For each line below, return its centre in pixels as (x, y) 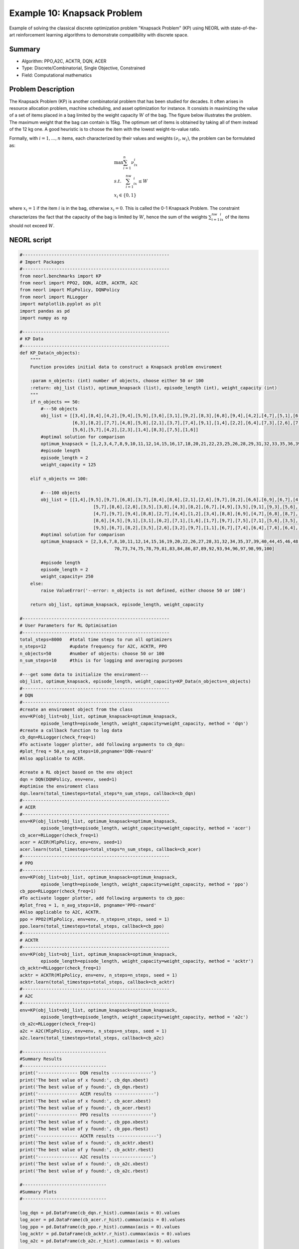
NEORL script (30, 240)
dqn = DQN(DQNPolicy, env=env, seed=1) (68, 779)
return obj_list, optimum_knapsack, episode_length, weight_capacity (117, 604)
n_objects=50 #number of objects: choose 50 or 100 (92, 653)
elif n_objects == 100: (59, 479)
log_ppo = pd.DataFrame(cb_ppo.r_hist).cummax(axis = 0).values (100, 1227)
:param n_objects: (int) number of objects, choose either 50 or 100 (117, 381)
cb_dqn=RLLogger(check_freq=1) (58, 737)
